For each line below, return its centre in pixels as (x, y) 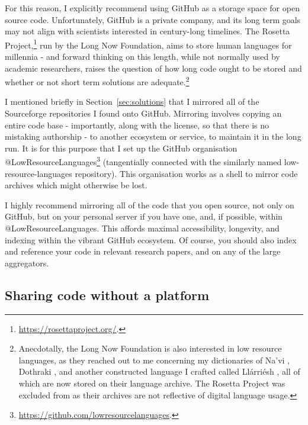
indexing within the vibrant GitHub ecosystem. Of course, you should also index (151, 239)
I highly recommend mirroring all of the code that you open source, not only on (150, 205)
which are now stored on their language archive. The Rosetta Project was (152, 383)
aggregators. (27, 263)
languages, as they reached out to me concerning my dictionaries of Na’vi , (154, 360)
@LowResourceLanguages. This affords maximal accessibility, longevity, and (142, 228)
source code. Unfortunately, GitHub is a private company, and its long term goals (153, 19)
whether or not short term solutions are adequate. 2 (97, 81)
